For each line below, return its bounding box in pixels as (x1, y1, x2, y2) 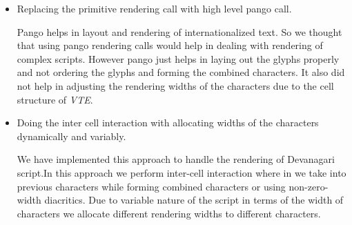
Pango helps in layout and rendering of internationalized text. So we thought (17, 24, 342, 39)
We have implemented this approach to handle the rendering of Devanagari (17, 152, 335, 166)
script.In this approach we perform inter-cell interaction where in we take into (17, 165, 346, 179)
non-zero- (289, 179, 329, 193)
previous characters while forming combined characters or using (17, 179, 286, 193)
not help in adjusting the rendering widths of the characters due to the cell (17, 78, 334, 92)
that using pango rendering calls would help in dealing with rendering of (17, 38, 323, 52)
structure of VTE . (17, 92, 93, 106)
